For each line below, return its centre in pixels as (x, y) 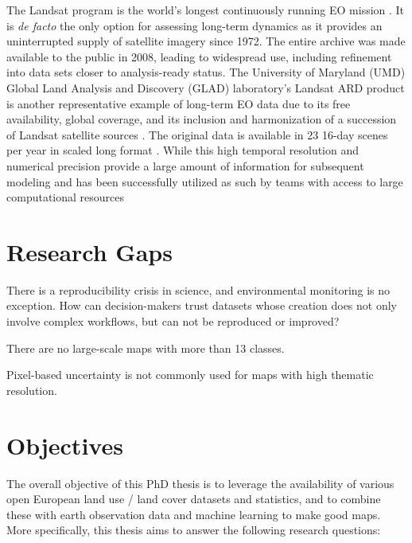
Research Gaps (89, 251)
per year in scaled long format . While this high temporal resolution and (183, 150)
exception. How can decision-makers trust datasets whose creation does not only (202, 305)
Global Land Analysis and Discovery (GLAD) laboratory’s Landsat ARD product (206, 87)
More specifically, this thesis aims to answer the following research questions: (194, 530)
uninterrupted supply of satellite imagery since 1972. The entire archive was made (206, 41)
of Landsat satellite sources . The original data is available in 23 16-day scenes (197, 134)
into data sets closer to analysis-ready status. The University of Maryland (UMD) (206, 72)
